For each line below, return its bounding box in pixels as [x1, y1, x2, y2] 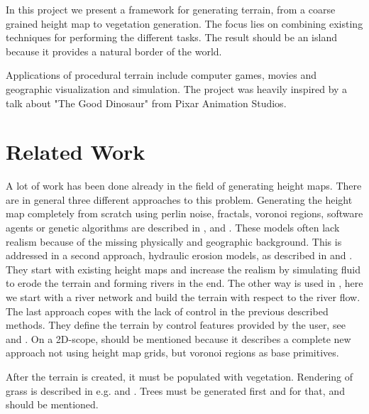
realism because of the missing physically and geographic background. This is [6, 234, 342, 249]
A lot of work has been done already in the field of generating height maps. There [6, 178, 362, 193]
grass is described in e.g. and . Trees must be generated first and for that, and [6, 383, 345, 398]
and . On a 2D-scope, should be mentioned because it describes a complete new [6, 331, 351, 346]
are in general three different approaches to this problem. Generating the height [6, 192, 353, 207]
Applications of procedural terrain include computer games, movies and [6, 67, 316, 82]
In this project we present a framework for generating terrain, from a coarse [6, 2, 336, 16]
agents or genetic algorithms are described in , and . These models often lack [6, 220, 340, 235]
